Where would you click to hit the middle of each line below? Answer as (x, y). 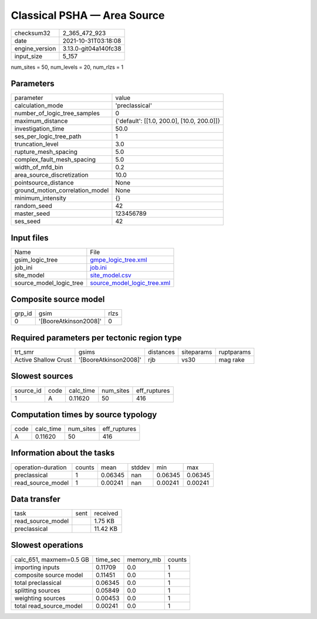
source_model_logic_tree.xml (130, 283)
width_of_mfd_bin (39, 168)
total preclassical (38, 583)
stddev (141, 467)
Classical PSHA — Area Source (88, 15)
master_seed (32, 213)
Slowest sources (42, 376)
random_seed (33, 206)
